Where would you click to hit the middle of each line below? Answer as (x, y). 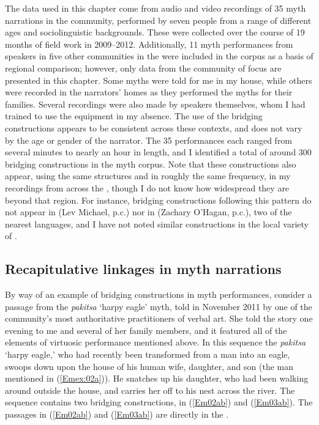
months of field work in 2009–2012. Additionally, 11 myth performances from (149, 44)
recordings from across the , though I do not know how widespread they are (147, 187)
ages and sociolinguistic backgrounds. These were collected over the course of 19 (155, 32)
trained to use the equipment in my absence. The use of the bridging (134, 116)
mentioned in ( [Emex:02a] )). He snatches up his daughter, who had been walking (157, 378)
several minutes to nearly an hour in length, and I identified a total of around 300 (158, 152)
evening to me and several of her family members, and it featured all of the (146, 330)
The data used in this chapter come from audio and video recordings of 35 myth (156, 8)
